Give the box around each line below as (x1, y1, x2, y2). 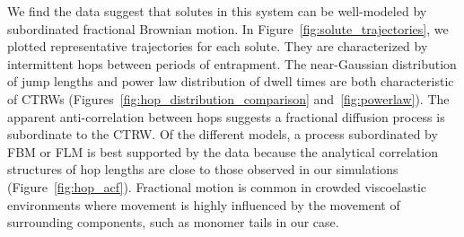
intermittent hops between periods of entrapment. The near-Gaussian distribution (7, 54, 457, 73)
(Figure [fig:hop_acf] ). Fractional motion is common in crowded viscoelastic (7, 177, 427, 196)
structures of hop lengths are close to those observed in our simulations (7, 160, 398, 179)
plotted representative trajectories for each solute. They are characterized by (7, 37, 428, 56)
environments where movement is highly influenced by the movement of (7, 195, 400, 214)
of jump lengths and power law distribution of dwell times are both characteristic (7, 72, 454, 91)
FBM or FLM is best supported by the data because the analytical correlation (7, 142, 438, 161)
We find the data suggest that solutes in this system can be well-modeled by (7, 2, 427, 20)
